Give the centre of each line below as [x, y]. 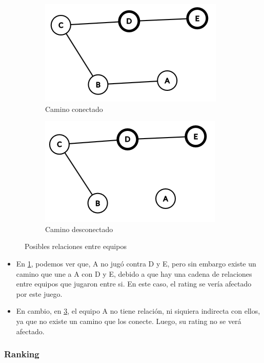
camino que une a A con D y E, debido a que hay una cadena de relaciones [134, 273]
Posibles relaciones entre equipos [76, 246]
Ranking [22, 354]
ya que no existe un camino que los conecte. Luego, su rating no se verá [129, 321]
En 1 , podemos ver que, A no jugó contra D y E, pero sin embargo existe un [136, 263]
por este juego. [39, 293]
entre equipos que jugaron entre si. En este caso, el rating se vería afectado [134, 284]
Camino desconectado [79, 229]
